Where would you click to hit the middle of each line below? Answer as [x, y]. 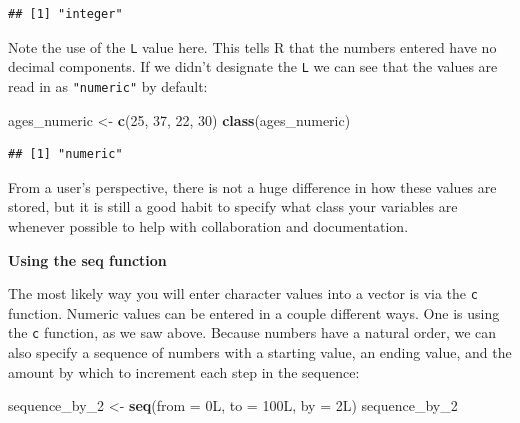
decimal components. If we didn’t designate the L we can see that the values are [253, 66]
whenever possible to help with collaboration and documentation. [208, 225]
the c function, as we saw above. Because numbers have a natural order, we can [252, 332]
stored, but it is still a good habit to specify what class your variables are [233, 206]
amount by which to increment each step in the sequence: [184, 371]
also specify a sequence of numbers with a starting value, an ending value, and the [260, 352]
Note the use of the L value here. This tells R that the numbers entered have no [252, 46]
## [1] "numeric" [65, 154]
